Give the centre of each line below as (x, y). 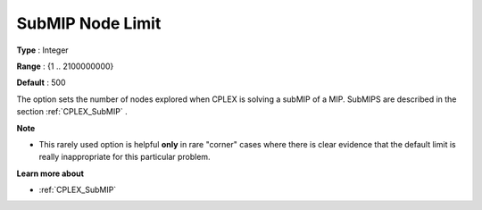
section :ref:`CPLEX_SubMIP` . (72, 112)
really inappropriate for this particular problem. (125, 157)
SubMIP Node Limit (89, 23)
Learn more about (50, 173)
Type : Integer (42, 50)
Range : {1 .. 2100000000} (65, 66)
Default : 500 (41, 83)
